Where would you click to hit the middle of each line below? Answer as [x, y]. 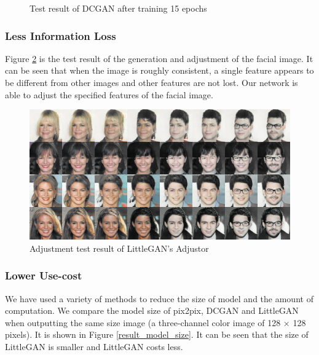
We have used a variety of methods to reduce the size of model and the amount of [159, 298]
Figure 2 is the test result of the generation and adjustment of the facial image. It [159, 58]
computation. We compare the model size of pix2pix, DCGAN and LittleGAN [152, 310]
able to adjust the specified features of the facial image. [109, 94]
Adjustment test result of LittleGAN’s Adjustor [119, 248]
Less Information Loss [61, 35]
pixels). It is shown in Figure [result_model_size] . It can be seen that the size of [157, 334]
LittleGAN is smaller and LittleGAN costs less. [94, 346]
